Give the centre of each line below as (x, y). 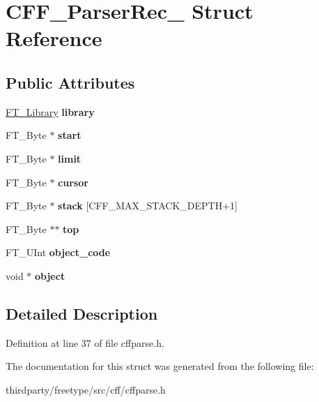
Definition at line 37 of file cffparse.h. (85, 342)
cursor (73, 182)
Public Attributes (70, 82)
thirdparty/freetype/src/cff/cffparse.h (86, 389)
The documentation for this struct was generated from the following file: (160, 366)
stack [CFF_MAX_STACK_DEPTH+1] (148, 206)
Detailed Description (82, 313)
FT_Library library (50, 111)
